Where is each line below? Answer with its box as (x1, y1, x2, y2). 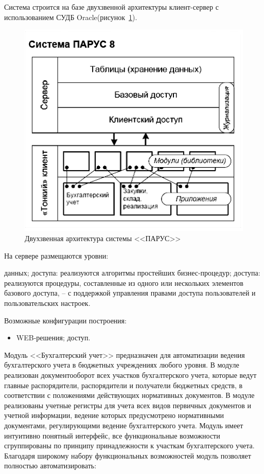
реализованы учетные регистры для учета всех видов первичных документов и (4, 399, 251, 410)
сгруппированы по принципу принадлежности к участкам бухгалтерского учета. (4, 440, 255, 451)
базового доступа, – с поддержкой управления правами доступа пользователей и (4, 287, 256, 298)
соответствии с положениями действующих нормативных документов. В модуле (4, 390, 255, 400)
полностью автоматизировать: (4, 460, 97, 471)
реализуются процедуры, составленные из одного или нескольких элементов (4, 277, 243, 288)
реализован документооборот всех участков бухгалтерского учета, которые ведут (4, 369, 257, 380)
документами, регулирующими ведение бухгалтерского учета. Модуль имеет (4, 420, 243, 430)
